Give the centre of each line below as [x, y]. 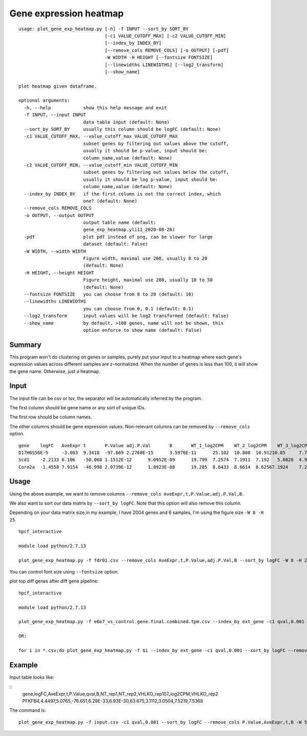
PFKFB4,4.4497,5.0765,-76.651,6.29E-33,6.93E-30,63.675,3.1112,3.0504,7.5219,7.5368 [113, 701]
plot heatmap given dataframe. [58, 86]
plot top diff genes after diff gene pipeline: [54, 581]
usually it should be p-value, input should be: [145, 151]
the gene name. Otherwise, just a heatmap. [55, 371]
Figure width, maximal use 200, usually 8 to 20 [145, 258]
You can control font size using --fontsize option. [64, 572]
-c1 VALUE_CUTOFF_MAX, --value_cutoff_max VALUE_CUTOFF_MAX [101, 136]
